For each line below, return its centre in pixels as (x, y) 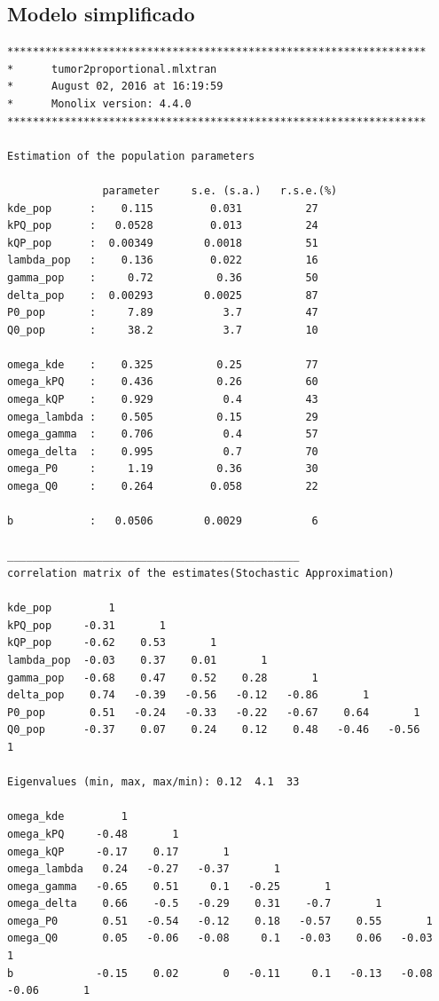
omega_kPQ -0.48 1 (93, 834)
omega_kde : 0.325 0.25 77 (163, 364)
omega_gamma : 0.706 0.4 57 (163, 434)
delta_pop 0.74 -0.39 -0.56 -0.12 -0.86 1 (188, 695)
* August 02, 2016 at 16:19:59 (115, 87)
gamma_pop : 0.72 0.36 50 (163, 277)
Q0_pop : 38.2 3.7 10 (163, 330)
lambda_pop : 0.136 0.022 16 (163, 260)
